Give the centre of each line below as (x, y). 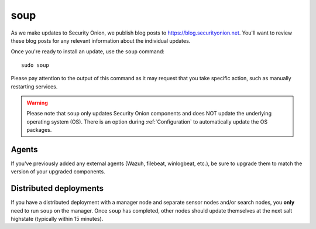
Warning (37, 102)
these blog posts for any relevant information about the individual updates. (101, 40)
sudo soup (35, 65)
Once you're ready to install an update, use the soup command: (88, 52)
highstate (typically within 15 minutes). (57, 219)
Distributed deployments (57, 188)
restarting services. (34, 86)
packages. (39, 130)
